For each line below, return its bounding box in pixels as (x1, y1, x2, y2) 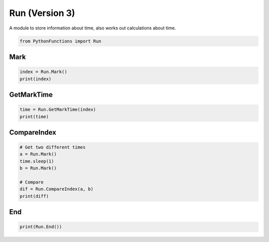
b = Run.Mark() (19, 165, 57, 171)
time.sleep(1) (19, 158, 54, 164)
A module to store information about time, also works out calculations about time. (9, 25, 176, 31)
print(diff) (19, 193, 49, 199)
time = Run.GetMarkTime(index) (19, 107, 97, 112)
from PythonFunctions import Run (19, 38, 102, 44)
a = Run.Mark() (19, 151, 57, 157)
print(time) (19, 114, 49, 119)
